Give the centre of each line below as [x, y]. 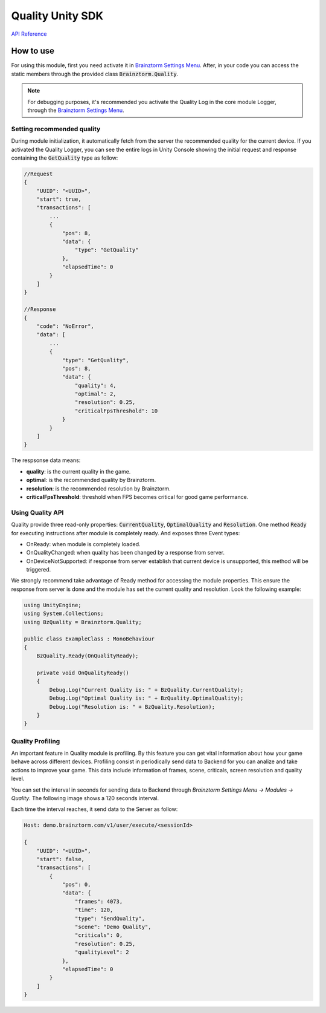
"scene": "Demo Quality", [113, 927]
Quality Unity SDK [57, 16]
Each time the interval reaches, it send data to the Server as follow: [94, 809]
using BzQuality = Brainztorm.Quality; [83, 622]
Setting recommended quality [56, 129]
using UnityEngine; [53, 605]
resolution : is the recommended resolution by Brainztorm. [98, 488]
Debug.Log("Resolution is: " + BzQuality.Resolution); [132, 707]
